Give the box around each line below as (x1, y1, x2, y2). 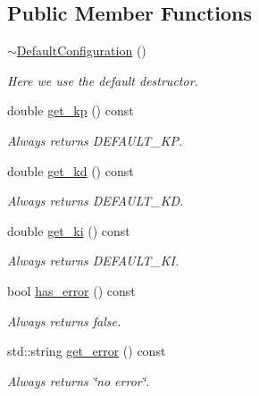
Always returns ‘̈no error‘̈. (7, 371, 150, 390)
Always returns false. (7, 311, 121, 330)
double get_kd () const (7, 161, 134, 180)
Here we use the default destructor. (7, 71, 198, 89)
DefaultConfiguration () (16, 41, 146, 60)
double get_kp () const (7, 101, 134, 120)
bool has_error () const (7, 281, 136, 299)
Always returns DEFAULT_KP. (7, 131, 183, 149)
